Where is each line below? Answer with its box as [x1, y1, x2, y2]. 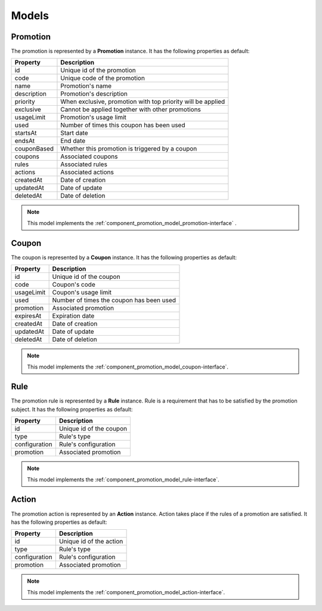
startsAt [14, 129, 37, 137]
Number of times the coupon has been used [52, 296, 176, 305]
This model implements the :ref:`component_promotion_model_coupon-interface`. [27, 363, 229, 370]
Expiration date [52, 312, 95, 320]
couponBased [14, 145, 54, 153]
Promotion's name [60, 82, 112, 90]
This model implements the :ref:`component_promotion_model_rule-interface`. [27, 475, 220, 483]
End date [60, 137, 86, 145]
